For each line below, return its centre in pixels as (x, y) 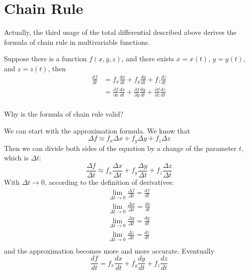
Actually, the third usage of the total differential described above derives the (120, 32)
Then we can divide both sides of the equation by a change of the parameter (121, 148)
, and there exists (148, 59)
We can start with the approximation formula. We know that (97, 130)
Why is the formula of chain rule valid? (64, 114)
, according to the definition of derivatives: (109, 182)
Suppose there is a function (45, 59)
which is (16, 158)
